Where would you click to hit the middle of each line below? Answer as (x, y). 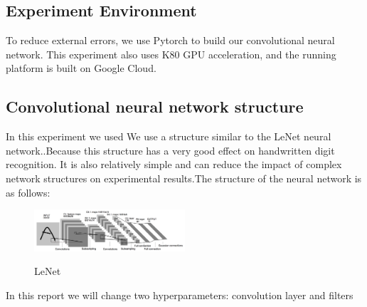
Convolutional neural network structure (155, 106)
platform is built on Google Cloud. (81, 68)
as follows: (28, 192)
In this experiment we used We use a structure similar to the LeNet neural (169, 136)
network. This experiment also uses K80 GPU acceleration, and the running (171, 54)
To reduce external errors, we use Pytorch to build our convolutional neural (170, 40)
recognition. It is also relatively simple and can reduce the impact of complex (174, 164)
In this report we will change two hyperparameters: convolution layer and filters (180, 295)
